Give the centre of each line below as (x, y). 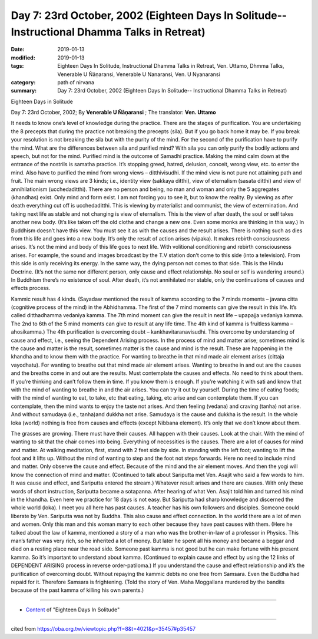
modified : (23, 57)
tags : (17, 66)
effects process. (31, 288)
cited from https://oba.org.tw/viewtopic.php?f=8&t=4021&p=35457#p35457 (103, 629)
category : (23, 82)
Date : (18, 50)
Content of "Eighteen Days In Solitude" (73, 610)
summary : (24, 91)
